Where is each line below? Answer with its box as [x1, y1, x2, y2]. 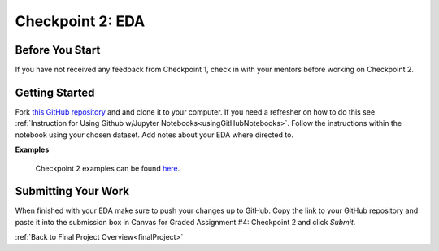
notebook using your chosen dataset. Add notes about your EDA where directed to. [15, 130, 294, 140]
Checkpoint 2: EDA [15, 12, 146, 30]
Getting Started [15, 85, 95, 99]
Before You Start [15, 43, 101, 57]
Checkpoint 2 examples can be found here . [35, 163, 180, 173]
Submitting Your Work [15, 184, 130, 198]
